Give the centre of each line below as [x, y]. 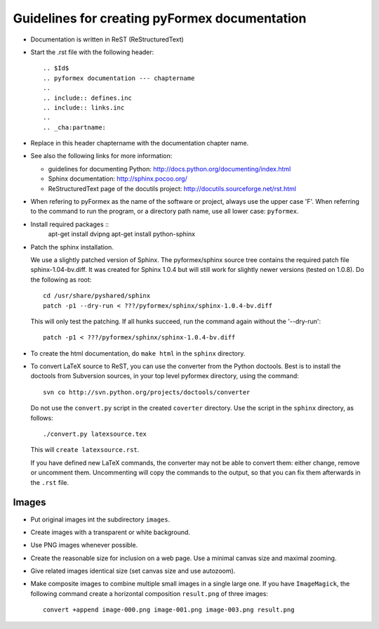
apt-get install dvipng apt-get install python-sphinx [122, 234]
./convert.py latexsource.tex [95, 434]
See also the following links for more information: [101, 156]
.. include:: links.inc [84, 108]
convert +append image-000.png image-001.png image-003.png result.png [169, 610]
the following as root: [61, 279]
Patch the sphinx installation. [72, 247]
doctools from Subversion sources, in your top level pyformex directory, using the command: [165, 376]
